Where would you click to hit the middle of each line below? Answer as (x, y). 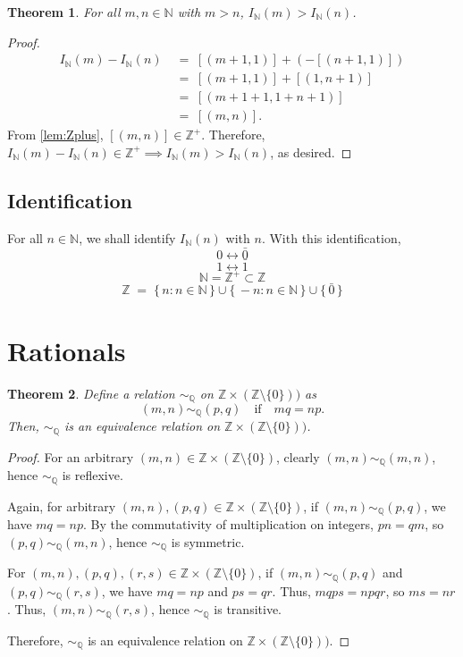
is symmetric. (208, 541)
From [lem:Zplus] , (55, 135)
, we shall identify (127, 237)
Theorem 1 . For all (64, 12)
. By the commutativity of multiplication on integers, (228, 524)
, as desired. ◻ (311, 152)
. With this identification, (331, 237)
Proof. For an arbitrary (71, 456)
